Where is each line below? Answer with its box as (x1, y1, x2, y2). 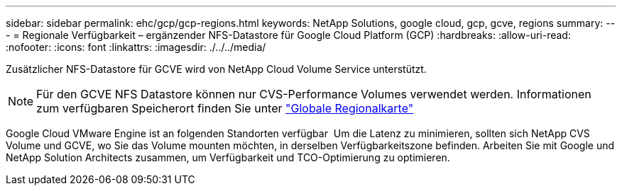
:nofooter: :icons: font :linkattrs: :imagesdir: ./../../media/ (6, 41, 266, 53)
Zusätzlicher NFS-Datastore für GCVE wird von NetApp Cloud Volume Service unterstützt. (6, 63, 427, 75)
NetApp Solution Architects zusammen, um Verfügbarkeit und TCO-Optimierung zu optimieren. (6, 151, 450, 163)
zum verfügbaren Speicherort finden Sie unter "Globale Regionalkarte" (36, 101, 414, 115)
